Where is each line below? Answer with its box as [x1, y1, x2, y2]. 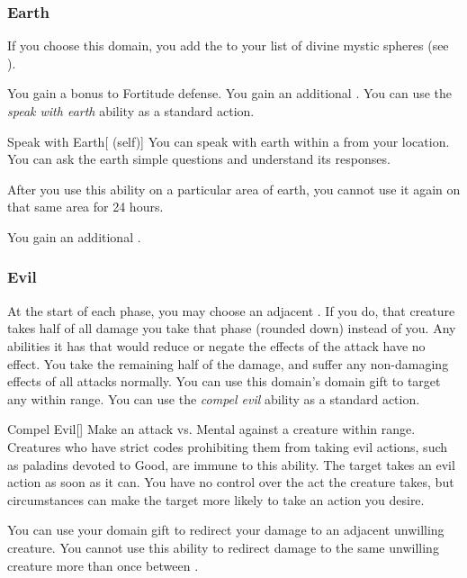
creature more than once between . [7, 555, 199, 574]
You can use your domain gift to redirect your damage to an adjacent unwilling [7, 520, 445, 539]
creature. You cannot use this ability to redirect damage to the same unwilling [7, 537, 439, 556]
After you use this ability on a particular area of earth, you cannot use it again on [7, 179, 461, 198]
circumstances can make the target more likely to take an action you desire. [7, 490, 425, 509]
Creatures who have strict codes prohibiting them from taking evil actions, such [7, 437, 448, 456]
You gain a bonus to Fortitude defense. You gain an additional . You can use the [7, 84, 453, 103]
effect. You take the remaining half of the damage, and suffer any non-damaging [7, 354, 449, 373]
